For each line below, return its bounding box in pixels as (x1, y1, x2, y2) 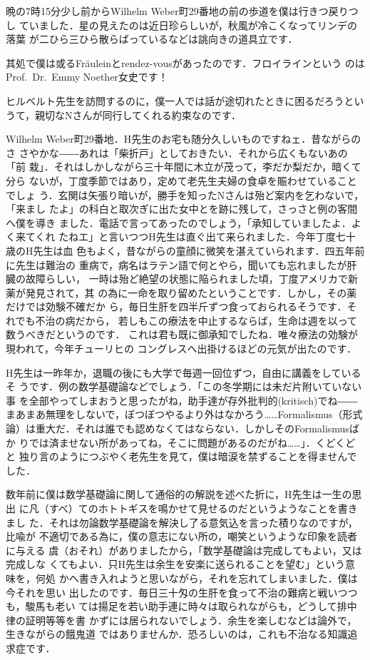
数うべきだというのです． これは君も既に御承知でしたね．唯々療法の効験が (6, 327, 359, 342)
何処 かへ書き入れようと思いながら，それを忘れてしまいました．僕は (35, 570, 358, 585)
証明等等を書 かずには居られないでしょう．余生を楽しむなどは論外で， (25, 612, 357, 627)
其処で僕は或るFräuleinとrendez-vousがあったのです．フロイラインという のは (6, 55, 365, 70)
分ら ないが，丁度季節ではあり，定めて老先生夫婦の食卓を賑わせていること (6, 173, 357, 188)
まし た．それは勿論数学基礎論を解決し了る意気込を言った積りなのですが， (6, 514, 358, 529)
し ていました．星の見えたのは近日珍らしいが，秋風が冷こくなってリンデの (6, 17, 358, 32)
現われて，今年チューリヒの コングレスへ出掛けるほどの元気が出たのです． (6, 341, 356, 356)
